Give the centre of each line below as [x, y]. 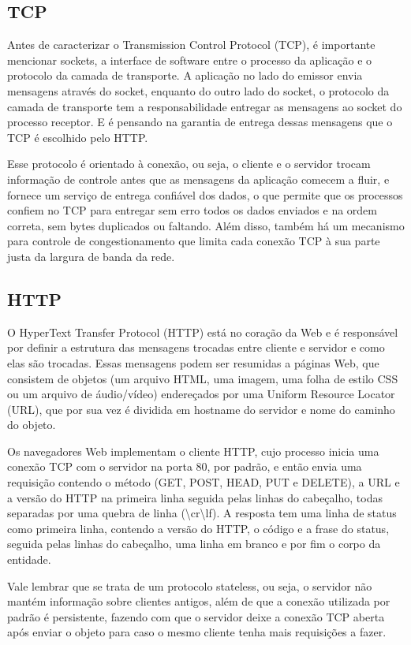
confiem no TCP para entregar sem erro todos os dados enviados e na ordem [192, 210]
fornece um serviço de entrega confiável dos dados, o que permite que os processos [205, 194]
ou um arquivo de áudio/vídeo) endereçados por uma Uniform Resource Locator [201, 394]
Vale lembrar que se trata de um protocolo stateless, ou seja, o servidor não [190, 585]
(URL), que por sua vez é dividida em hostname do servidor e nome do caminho [201, 409]
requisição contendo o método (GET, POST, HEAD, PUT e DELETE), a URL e [204, 482]
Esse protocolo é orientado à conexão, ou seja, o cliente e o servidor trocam [189, 164]
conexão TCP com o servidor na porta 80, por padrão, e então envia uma [185, 466]
